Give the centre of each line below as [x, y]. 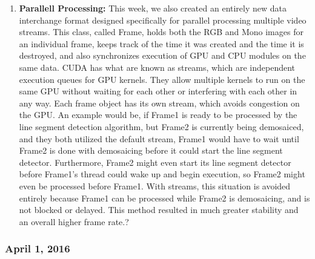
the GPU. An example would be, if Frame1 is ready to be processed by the [158, 115]
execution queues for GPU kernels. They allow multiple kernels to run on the [162, 79]
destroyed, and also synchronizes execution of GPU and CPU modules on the [162, 55]
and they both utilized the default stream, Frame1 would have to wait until [159, 138]
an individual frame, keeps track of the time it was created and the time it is [161, 43]
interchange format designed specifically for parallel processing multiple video [163, 20]
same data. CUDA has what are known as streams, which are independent [157, 67]
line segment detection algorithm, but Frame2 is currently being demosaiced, [161, 126]
